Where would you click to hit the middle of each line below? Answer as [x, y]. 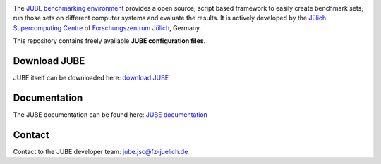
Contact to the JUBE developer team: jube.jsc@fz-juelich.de [101, 151]
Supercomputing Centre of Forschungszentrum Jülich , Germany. [107, 27]
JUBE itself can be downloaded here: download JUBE [91, 78]
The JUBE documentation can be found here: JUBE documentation [110, 114]
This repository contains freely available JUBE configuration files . [109, 41]
